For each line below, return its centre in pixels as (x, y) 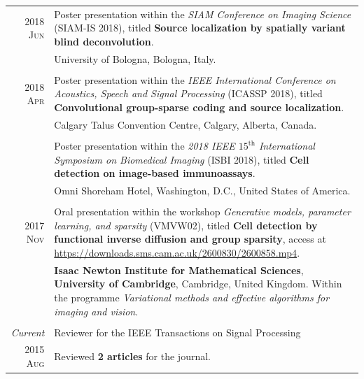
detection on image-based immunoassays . (155, 173)
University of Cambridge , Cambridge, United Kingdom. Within (198, 284)
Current (28, 332)
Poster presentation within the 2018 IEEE (145, 145)
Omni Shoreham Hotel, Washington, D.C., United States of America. (202, 191)
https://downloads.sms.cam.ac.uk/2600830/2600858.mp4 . (177, 252)
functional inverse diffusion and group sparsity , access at (190, 239)
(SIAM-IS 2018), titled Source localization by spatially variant (200, 28)
